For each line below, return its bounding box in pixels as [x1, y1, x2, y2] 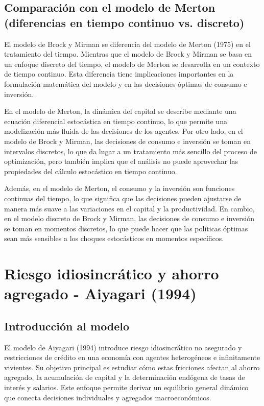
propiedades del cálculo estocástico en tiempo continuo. [4, 165, 177, 176]
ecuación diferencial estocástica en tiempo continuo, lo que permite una [4, 115, 227, 126]
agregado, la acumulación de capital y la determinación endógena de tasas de [4, 372, 245, 383]
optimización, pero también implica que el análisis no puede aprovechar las [4, 156, 238, 166]
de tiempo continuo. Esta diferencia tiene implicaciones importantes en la [4, 68, 234, 79]
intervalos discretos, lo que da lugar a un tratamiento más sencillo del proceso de [4, 146, 257, 156]
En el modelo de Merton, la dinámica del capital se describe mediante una [4, 106, 236, 116]
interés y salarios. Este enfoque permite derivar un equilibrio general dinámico [4, 382, 249, 393]
